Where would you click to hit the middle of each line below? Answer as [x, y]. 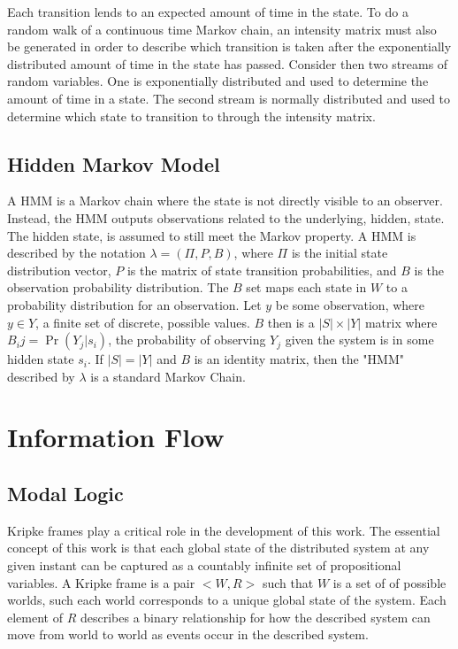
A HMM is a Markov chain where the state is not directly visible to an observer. [225, 201]
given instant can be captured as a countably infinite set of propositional [204, 565]
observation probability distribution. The [118, 287]
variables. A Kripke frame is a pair [101, 582]
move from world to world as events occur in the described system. [188, 634]
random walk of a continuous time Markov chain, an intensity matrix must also [222, 29]
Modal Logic [65, 494]
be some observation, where [350, 304]
